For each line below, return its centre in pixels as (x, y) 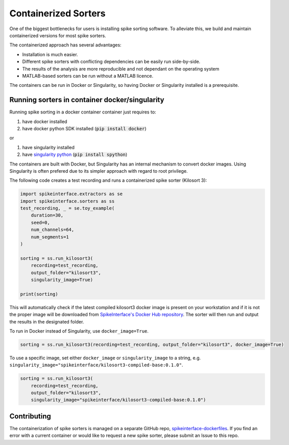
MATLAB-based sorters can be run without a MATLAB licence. (88, 76)
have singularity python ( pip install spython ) (75, 155)
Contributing (30, 416)
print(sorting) (39, 294)
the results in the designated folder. (47, 321)
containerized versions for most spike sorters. (58, 35)
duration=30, (47, 215)
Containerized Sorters (57, 13)
